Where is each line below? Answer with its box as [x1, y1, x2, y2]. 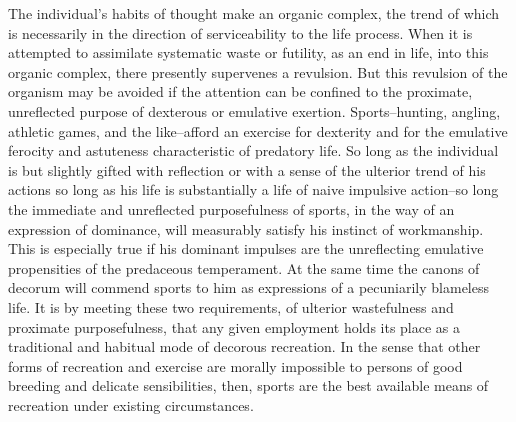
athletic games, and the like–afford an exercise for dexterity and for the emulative [8, 120, 508, 141]
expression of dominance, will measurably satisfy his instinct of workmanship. [8, 218, 484, 239]
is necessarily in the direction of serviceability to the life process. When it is [8, 22, 473, 43]
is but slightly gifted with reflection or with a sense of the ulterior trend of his [8, 159, 486, 180]
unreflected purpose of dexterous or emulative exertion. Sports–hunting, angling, [8, 100, 501, 121]
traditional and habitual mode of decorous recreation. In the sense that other [8, 336, 481, 357]
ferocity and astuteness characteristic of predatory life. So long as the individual [8, 140, 499, 161]
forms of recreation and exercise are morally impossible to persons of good [8, 355, 463, 376]
